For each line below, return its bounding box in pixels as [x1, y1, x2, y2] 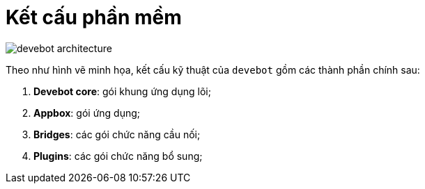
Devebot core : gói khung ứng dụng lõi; [33, 85, 211, 97]
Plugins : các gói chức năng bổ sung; [33, 149, 203, 162]
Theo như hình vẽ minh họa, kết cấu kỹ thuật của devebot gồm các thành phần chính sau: [6, 63, 420, 76]
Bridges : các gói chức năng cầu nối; [33, 128, 201, 140]
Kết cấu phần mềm [6, 6, 182, 29]
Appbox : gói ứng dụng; [33, 106, 141, 119]
